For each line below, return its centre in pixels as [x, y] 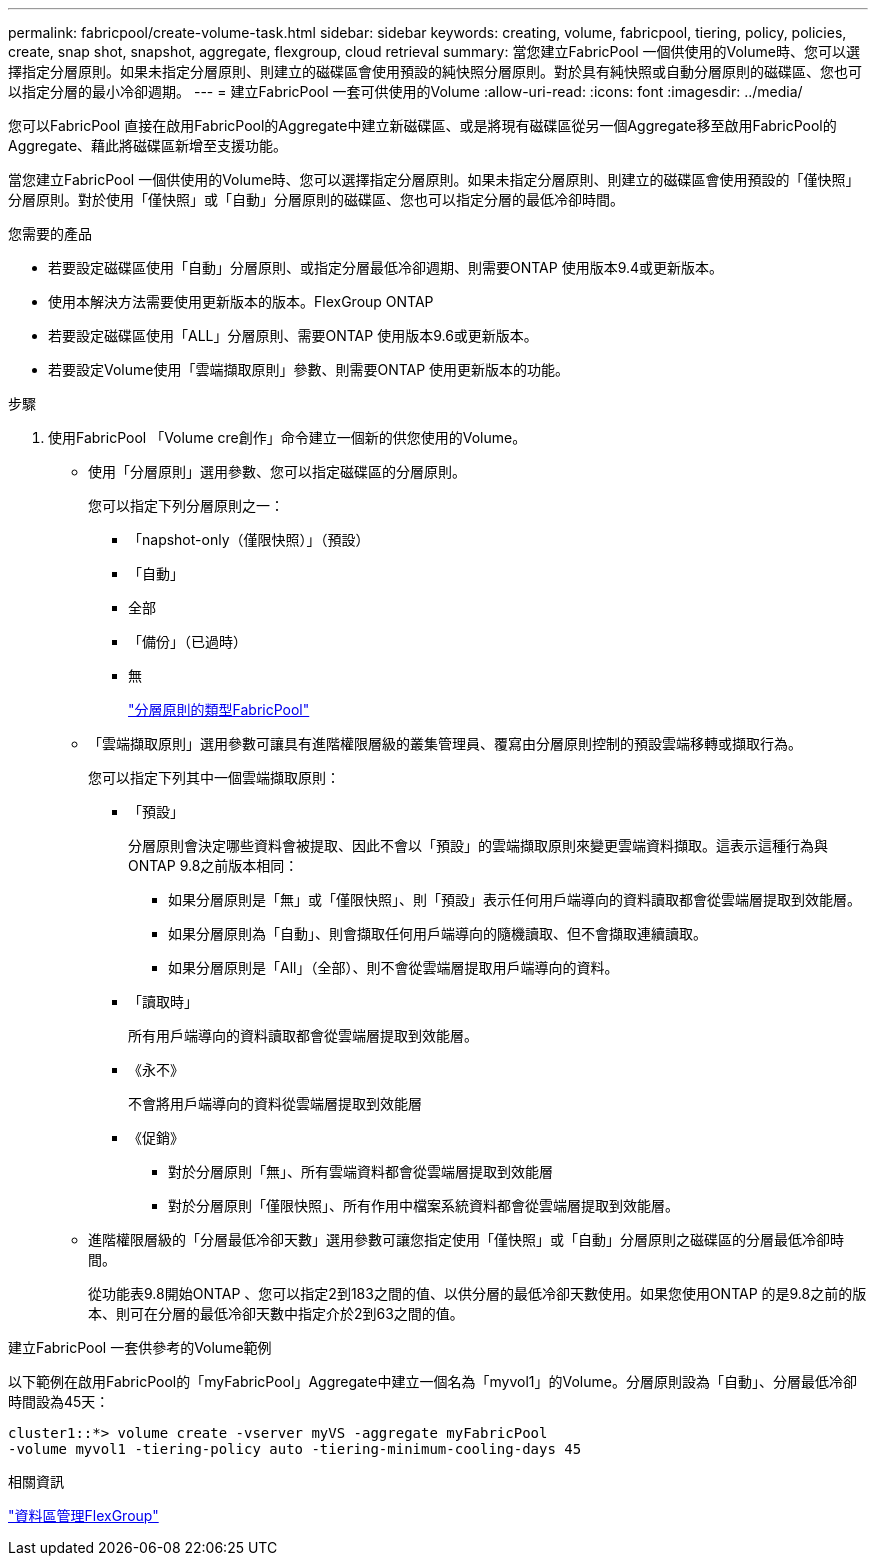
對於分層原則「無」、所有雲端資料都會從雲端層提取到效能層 [360, 1171]
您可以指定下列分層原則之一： [186, 505]
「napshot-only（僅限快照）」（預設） [249, 539]
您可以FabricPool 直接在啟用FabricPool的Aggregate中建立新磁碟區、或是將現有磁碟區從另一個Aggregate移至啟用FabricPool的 [422, 125]
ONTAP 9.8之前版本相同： [213, 865]
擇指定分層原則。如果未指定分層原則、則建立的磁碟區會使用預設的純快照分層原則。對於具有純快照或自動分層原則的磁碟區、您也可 [435, 71]
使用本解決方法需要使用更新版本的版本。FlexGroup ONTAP [241, 301]
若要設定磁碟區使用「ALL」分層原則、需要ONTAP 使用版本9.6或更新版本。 [293, 335]
